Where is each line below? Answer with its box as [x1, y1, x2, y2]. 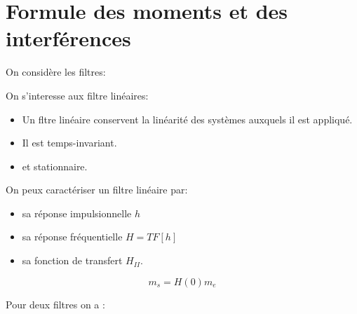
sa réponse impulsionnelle [22, 205, 132, 220]
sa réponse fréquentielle [22, 229, 123, 244]
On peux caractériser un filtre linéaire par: [6, 182, 188, 197]
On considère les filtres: [6, 64, 106, 79]
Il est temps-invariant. [22, 135, 117, 150]
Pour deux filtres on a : [6, 296, 105, 311]
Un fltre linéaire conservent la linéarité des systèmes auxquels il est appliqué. [22, 111, 353, 126]
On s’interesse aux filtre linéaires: [6, 88, 149, 102]
